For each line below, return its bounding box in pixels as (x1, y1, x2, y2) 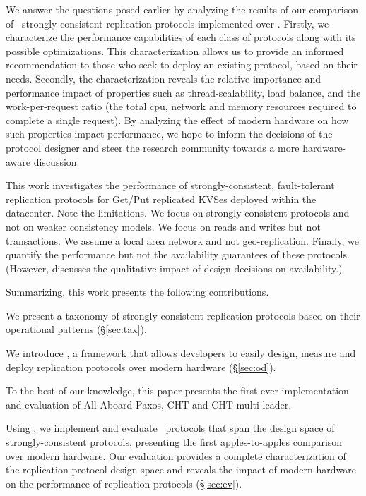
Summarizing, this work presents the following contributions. (6, 284, 269, 299)
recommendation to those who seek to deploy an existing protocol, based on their (6, 57, 358, 72)
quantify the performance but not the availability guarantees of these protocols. (6, 247, 350, 262)
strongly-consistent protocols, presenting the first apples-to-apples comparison (6, 435, 343, 449)
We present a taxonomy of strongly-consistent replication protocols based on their (6, 308, 360, 322)
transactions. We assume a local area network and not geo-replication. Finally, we (6, 233, 359, 248)
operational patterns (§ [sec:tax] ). (6, 322, 147, 337)
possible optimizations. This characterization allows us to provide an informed (6, 43, 344, 58)
